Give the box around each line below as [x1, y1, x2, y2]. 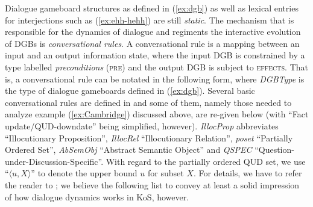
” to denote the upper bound [31, 167, 138, 179]
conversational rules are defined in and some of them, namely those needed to [5, 96, 292, 108]
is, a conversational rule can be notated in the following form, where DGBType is [5, 72, 305, 85]
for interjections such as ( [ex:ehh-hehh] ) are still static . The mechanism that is [5, 13, 294, 26]
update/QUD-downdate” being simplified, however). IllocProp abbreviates [5, 119, 279, 132]
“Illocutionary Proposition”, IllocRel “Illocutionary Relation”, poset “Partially [5, 131, 293, 144]
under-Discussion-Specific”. [5, 155, 104, 167]
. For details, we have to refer [193, 167, 302, 179]
